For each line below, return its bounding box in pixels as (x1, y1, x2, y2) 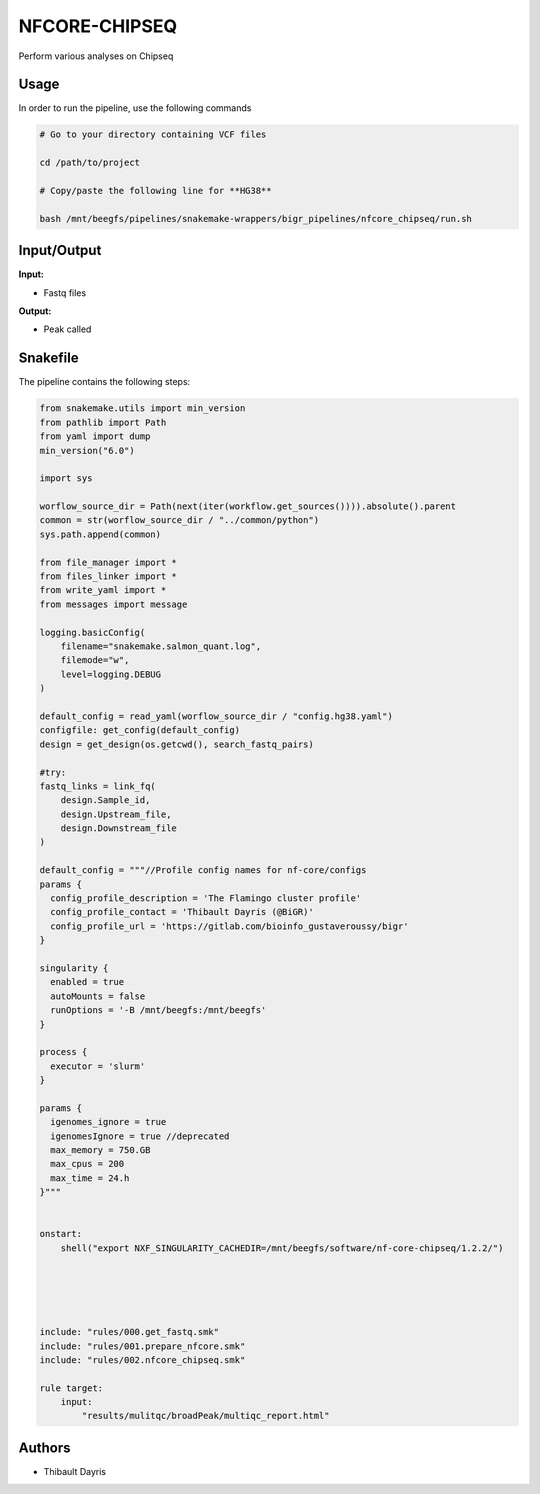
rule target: (39, 1382, 104, 1394)
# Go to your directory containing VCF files (39, 129, 267, 140)
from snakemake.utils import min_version (39, 403, 246, 414)
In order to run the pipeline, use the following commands (18, 102, 252, 114)
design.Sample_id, (60, 795, 151, 806)
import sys (39, 473, 93, 484)
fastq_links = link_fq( (39, 780, 157, 792)
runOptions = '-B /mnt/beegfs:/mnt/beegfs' (50, 1005, 267, 1016)
